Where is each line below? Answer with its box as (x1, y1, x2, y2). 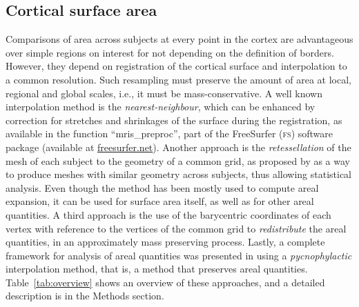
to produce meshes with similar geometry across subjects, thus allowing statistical (6, 167, 351, 181)
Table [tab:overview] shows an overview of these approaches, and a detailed (6, 275, 325, 289)
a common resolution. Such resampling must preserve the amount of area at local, (6, 72, 351, 86)
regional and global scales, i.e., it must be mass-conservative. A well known (6, 86, 322, 100)
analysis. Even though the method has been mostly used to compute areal (6, 180, 319, 195)
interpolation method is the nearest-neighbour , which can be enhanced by (6, 99, 316, 114)
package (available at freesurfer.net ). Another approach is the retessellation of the (6, 139, 351, 154)
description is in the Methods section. (6, 288, 164, 303)
